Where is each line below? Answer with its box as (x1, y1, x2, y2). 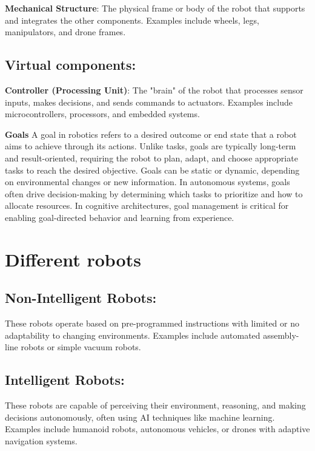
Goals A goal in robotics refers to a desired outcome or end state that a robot (5, 127, 297, 140)
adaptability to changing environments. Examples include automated (5, 328, 260, 341)
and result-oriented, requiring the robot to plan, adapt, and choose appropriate (5, 151, 298, 164)
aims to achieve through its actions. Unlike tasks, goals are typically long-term (5, 140, 296, 152)
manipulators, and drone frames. (5, 25, 126, 38)
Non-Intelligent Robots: (5, 288, 157, 307)
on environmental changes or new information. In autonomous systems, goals (5, 175, 290, 188)
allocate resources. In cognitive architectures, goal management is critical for (5, 199, 289, 212)
